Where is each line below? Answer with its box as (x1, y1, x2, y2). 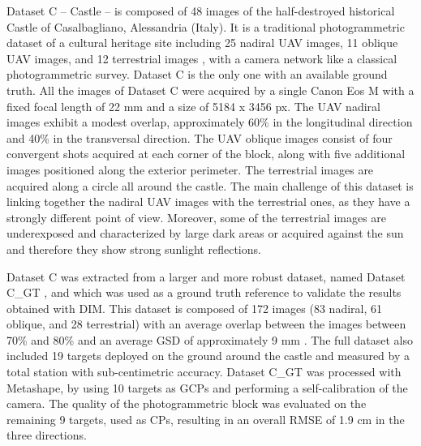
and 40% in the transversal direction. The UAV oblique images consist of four (6, 129, 393, 146)
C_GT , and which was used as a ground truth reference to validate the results (6, 284, 402, 301)
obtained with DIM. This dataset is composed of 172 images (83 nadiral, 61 (6, 299, 382, 316)
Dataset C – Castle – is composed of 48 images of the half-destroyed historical (6, 2, 395, 19)
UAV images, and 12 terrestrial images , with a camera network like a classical (6, 49, 397, 66)
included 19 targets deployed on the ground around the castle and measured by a (6, 347, 410, 364)
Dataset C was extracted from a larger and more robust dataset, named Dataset (6, 268, 406, 285)
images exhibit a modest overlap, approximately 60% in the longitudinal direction (6, 114, 413, 131)
